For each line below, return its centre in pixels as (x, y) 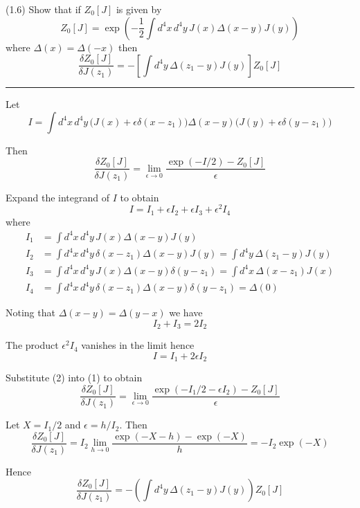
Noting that (30, 312)
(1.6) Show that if (43, 9)
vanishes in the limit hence (138, 345)
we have (186, 312)
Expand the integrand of (57, 197)
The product (32, 345)
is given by (139, 9)
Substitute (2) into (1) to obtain (74, 378)
